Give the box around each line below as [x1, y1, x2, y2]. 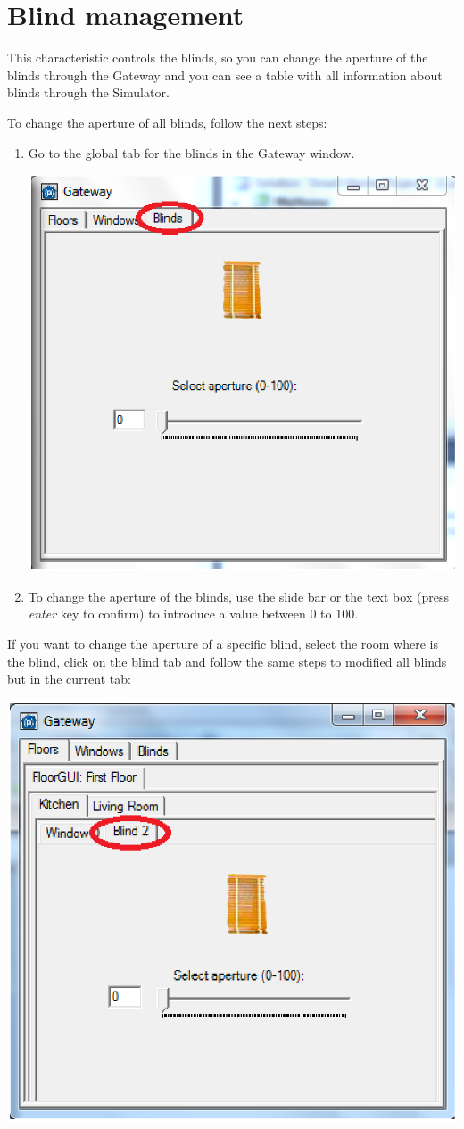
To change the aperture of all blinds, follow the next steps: [7, 112, 327, 131]
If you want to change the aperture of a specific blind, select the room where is [7, 635, 438, 653]
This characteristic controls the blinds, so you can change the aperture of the [7, 48, 428, 67]
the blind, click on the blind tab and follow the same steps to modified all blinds [7, 652, 447, 670]
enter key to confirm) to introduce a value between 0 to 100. [28, 604, 359, 623]
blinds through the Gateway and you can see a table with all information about [7, 65, 443, 84]
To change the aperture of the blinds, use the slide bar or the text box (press [28, 586, 449, 605]
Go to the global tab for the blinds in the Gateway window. [28, 143, 355, 162]
